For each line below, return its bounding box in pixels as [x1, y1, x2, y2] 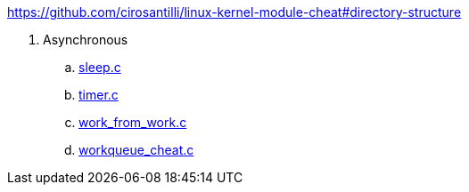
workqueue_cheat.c [78, 142, 194, 157]
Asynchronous [43, 32, 128, 47]
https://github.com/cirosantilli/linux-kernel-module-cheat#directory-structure [7, 4, 462, 20]
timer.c [78, 87, 119, 102]
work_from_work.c [78, 115, 187, 130]
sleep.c [78, 60, 121, 75]
